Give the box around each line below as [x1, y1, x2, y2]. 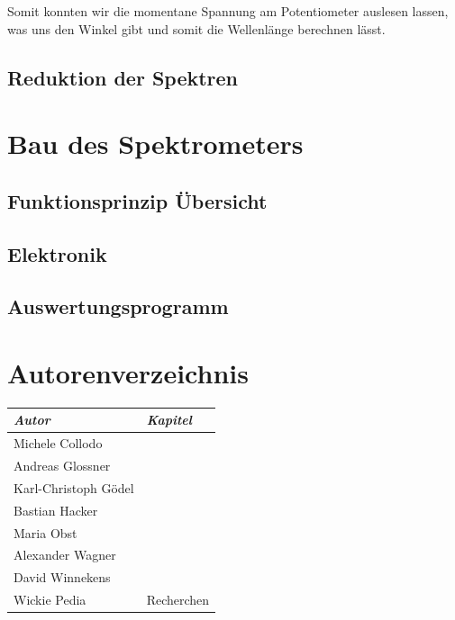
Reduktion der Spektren [7, 63, 239, 91]
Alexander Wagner [14, 545, 116, 564]
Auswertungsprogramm [7, 292, 229, 320]
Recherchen [146, 590, 210, 609]
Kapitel [146, 410, 192, 429]
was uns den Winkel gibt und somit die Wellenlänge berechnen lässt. [7, 19, 386, 38]
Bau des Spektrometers [7, 125, 304, 162]
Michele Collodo [14, 434, 103, 453]
